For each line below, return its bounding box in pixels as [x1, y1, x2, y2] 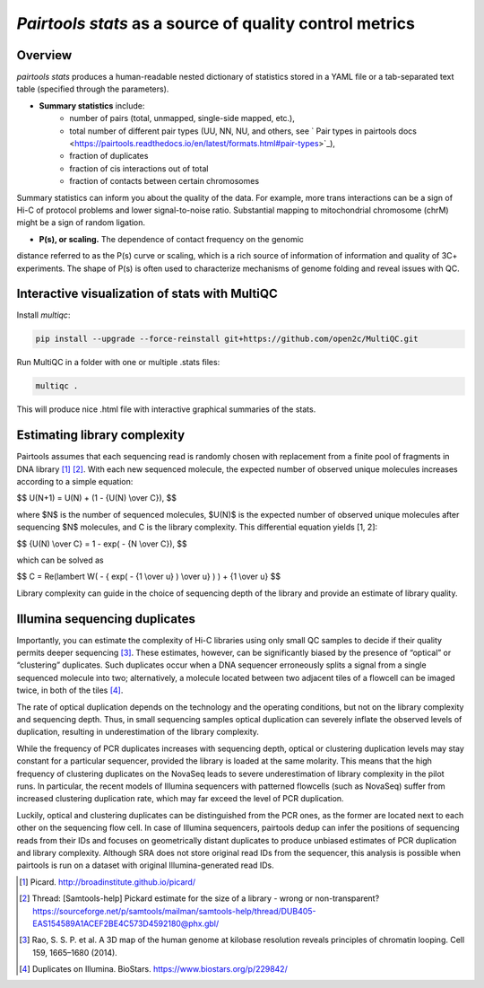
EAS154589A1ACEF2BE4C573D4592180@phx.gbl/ [32, 918, 220, 929]
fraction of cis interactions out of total [69, 162, 209, 174]
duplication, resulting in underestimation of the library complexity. [16, 727, 260, 738]
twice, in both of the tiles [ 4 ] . [16, 685, 124, 695]
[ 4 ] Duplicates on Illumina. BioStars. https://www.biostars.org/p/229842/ [19, 964, 289, 975]
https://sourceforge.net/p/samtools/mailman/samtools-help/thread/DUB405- [32, 905, 317, 916]
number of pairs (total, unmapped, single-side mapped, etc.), [69, 113, 296, 124]
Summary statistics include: [39, 100, 145, 111]
